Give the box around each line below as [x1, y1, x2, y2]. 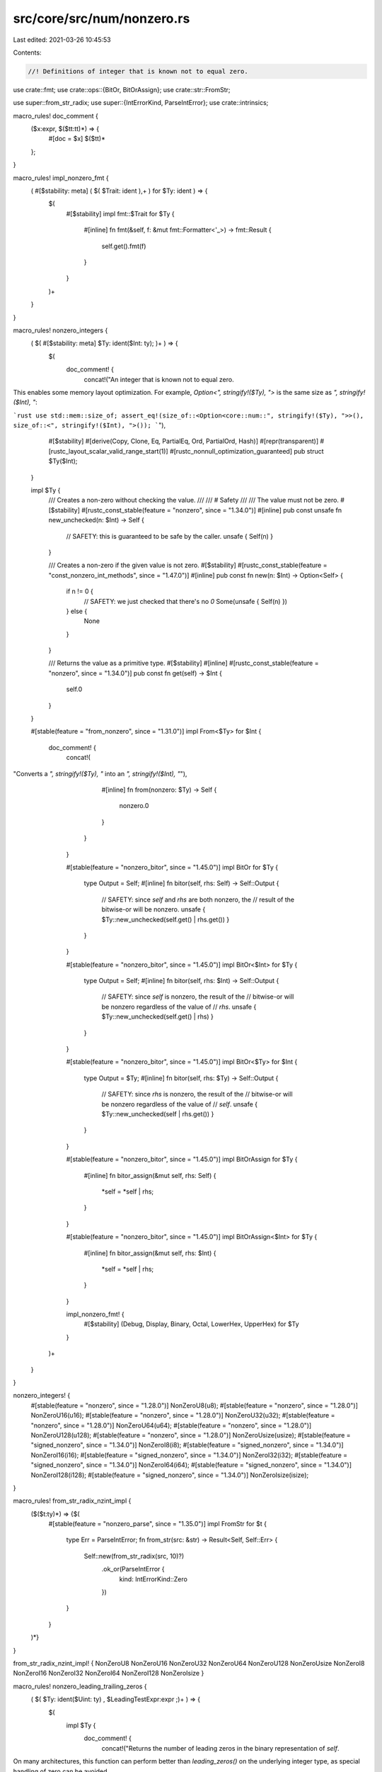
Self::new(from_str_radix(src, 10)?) [83, 1552, 185, 1560]
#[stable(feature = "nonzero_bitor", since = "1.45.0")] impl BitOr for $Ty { [66, 863, 279, 871]
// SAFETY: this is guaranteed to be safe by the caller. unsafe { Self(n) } [66, 532, 274, 540]
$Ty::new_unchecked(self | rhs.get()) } [101, 1109, 214, 1118]
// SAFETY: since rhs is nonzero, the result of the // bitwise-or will [101, 1090, 293, 1099]
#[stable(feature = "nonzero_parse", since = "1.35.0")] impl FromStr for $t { [48, 1520, 267, 1528]
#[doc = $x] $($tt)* [48, 135, 105, 143]
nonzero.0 [119, 802, 149, 810]
